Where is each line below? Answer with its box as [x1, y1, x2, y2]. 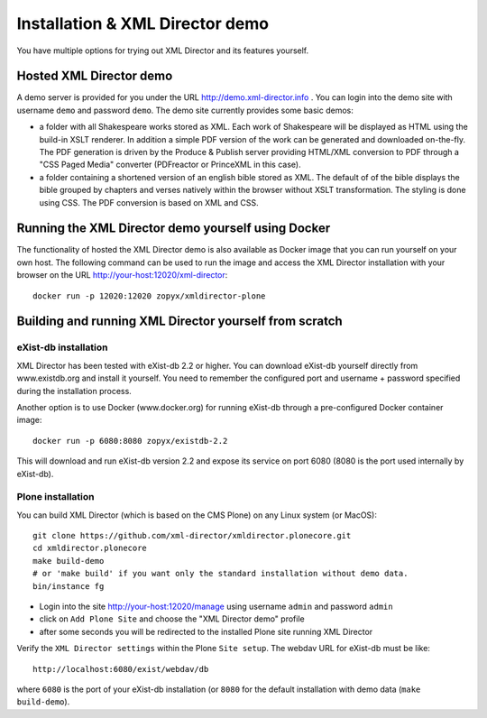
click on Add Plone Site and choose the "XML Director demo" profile [39, 613, 306, 624]
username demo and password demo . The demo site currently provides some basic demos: [16, 105, 354, 115]
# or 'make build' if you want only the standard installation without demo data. [32, 568, 409, 579]
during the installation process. [16, 385, 133, 396]
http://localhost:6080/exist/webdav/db [32, 664, 209, 674]
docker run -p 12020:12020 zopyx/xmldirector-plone [32, 290, 266, 301]
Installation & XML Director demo [16, 14, 270, 33]
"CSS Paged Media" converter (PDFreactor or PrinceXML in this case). [39, 159, 301, 170]
